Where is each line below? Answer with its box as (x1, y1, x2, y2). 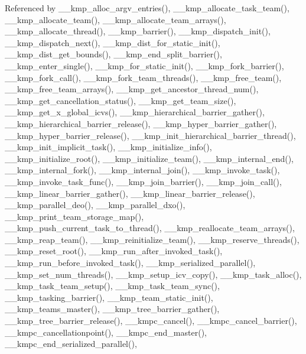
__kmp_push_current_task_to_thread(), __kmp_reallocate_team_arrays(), (5, 222, 295, 234)
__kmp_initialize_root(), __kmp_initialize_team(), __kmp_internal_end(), (5, 152, 294, 164)
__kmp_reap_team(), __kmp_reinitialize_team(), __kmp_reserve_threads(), (5, 233, 300, 245)
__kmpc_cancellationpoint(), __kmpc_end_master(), (5, 326, 207, 338)
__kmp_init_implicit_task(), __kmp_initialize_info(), (5, 141, 212, 153)
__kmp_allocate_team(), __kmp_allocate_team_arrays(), (5, 13, 226, 25)
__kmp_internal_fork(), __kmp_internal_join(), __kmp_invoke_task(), (5, 164, 280, 176)
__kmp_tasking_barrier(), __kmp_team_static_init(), (5, 291, 213, 303)
